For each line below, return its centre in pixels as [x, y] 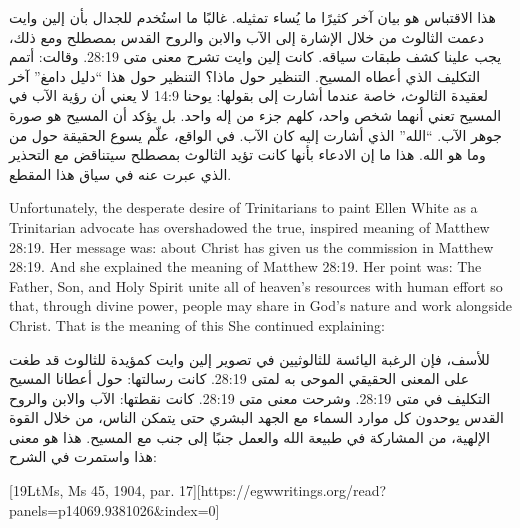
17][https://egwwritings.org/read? [282, 490]
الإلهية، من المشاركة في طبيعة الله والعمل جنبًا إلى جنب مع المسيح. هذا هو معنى [250, 436]
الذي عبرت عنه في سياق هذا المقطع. [120, 173]
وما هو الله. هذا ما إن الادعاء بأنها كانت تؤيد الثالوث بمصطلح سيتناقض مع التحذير [247, 154]
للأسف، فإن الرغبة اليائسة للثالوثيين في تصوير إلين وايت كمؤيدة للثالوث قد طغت [249, 358]
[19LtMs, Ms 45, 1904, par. [92, 490]
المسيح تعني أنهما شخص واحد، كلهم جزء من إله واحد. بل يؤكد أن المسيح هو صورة [255, 114]
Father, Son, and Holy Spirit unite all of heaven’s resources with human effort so [256, 285]
